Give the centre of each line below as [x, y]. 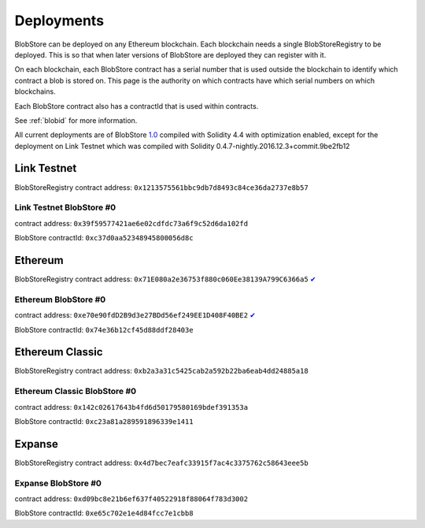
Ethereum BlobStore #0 [60, 299]
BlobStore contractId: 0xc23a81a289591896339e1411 [104, 421]
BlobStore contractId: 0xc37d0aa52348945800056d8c [104, 238]
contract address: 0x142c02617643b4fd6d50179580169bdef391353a [131, 407]
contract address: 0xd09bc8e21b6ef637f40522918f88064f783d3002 [131, 499]
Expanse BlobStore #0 [58, 483]
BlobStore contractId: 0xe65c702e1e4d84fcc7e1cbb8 [104, 513]
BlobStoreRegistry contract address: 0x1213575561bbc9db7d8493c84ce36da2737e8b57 [161, 187]
